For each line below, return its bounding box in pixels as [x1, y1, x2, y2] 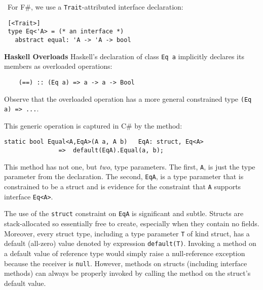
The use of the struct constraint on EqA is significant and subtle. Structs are [4, 208, 244, 219]
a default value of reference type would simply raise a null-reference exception [4, 247, 245, 258]
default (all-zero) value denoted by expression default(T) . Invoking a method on [4, 238, 256, 248]
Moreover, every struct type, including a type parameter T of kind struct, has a [4, 228, 250, 238]
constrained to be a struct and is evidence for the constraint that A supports [4, 181, 241, 192]
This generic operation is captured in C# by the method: [4, 120, 182, 131]
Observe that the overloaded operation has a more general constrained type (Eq [4, 93, 252, 104]
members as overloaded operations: [4, 61, 112, 71]
